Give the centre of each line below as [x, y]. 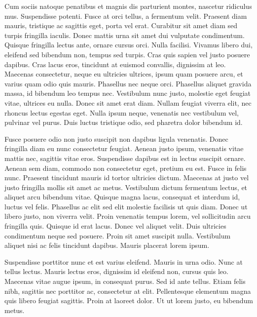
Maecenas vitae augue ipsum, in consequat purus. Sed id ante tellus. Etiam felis [125, 281]
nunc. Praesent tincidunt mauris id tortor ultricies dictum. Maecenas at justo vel [127, 178]
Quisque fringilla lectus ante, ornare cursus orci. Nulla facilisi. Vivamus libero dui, [128, 45]
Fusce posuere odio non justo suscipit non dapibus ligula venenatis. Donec [116, 139]
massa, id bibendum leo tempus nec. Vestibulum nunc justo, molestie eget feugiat [128, 93]
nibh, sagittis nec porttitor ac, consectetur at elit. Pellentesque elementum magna [128, 291]
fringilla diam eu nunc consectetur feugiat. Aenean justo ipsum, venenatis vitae [124, 148]
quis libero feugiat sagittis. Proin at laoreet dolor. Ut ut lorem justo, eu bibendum [129, 300]
